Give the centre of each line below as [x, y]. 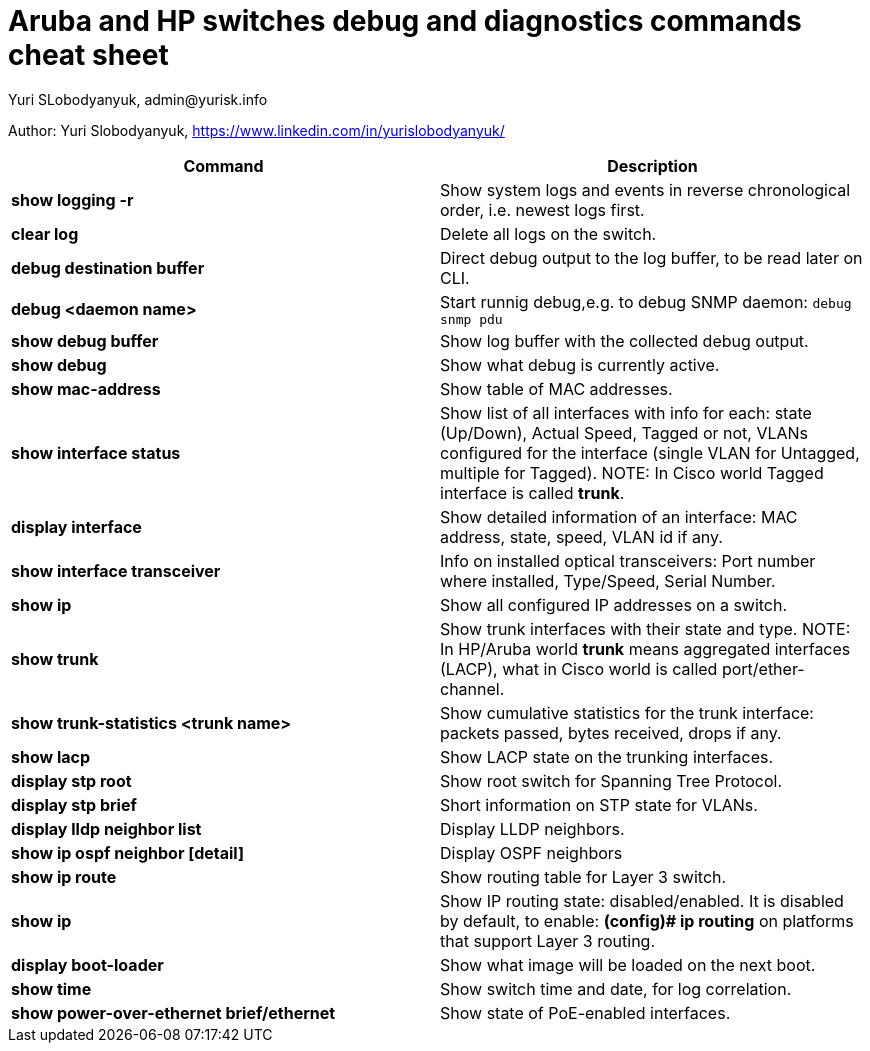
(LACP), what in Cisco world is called [579, 668]
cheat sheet [88, 55]
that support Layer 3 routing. [548, 940]
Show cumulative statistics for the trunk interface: [627, 712]
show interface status [96, 452]
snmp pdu [471, 319]
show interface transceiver [116, 570]
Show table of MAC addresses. [556, 388]
